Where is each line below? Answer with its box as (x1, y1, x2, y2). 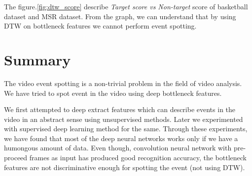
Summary (4, 49, 71, 69)
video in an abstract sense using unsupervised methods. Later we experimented (4, 114, 243, 124)
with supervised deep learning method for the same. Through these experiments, (4, 123, 248, 134)
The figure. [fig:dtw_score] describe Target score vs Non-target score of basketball (4, 1, 248, 11)
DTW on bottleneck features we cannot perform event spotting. (4, 21, 197, 31)
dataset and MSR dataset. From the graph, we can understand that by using (4, 11, 236, 21)
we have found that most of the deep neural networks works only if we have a (4, 133, 238, 143)
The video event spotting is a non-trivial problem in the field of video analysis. (4, 78, 242, 88)
